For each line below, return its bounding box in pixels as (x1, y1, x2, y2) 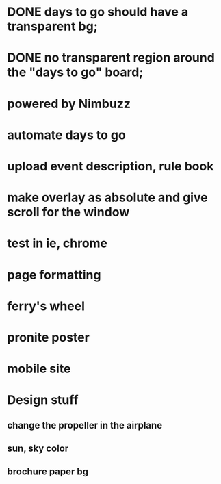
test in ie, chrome (7, 235, 108, 251)
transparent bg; (7, 18, 98, 34)
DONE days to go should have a (7, 4, 189, 20)
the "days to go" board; (7, 64, 144, 80)
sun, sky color (7, 443, 69, 455)
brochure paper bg (7, 466, 89, 478)
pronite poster (7, 329, 90, 345)
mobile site (7, 361, 71, 377)
